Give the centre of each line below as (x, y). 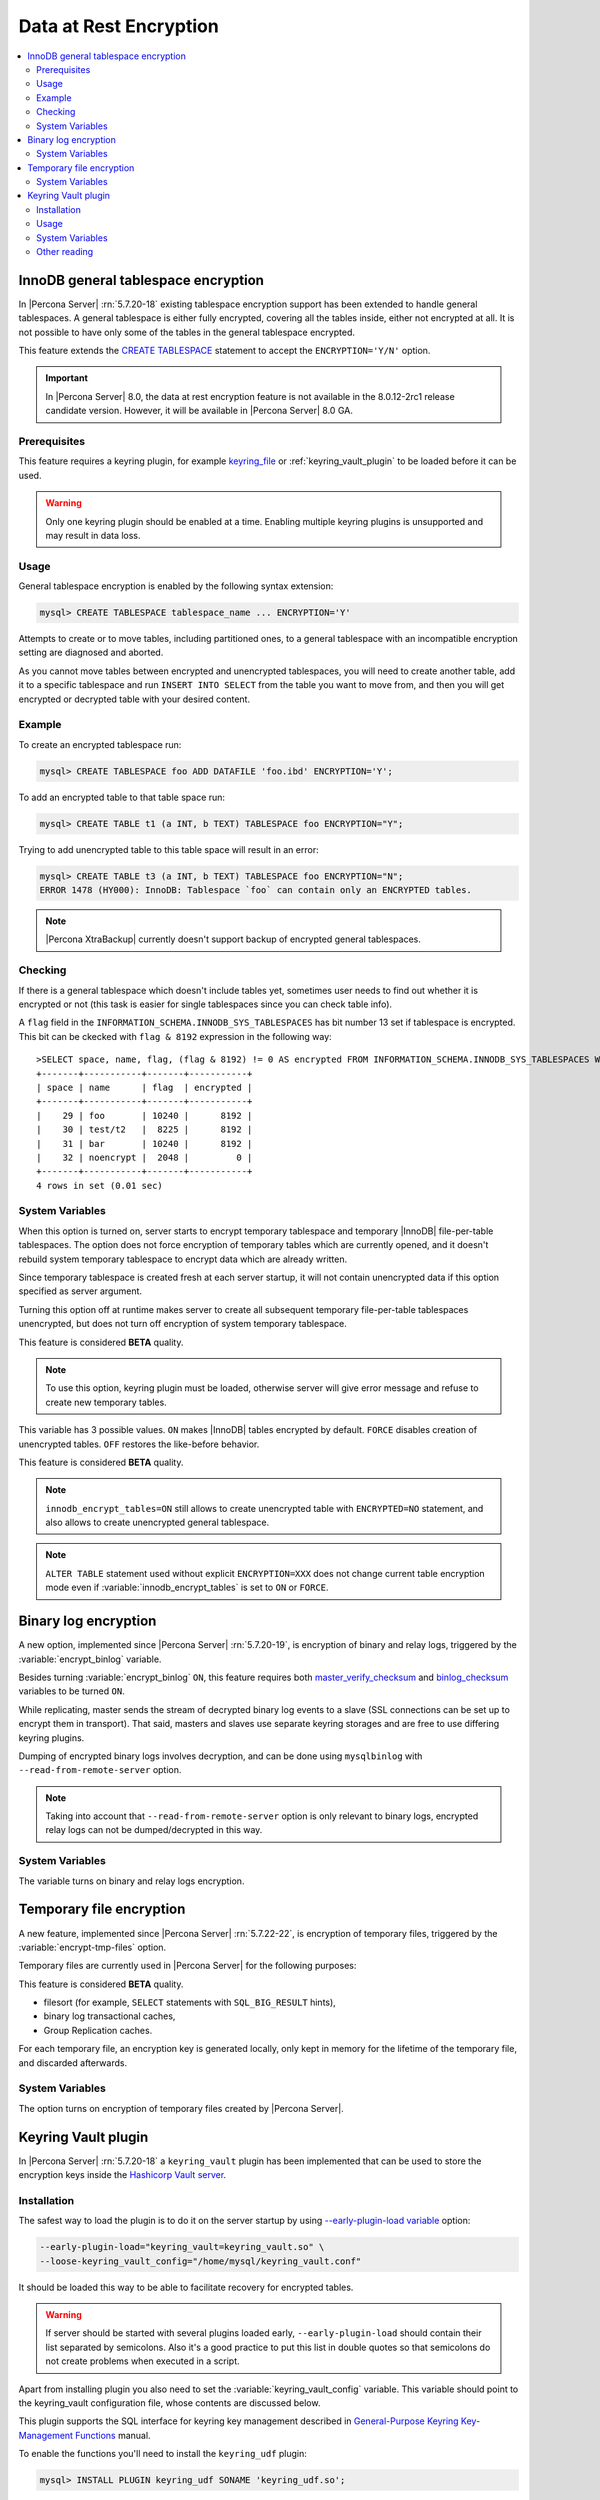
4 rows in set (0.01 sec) (100, 1185)
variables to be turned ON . (71, 1691)
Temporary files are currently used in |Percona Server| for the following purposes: (187, 1966)
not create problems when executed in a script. (142, 2361)
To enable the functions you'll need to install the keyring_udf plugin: (162, 2454)
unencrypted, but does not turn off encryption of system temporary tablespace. (182, 1324)
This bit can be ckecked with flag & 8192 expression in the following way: (175, 1036)
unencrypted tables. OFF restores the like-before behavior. (139, 1444)
